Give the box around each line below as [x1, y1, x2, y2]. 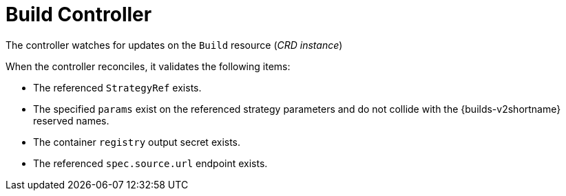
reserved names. [33, 114, 109, 127]
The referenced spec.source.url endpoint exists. [33, 157, 268, 169]
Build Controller [6, 3, 152, 26]
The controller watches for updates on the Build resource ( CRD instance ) [6, 39, 343, 51]
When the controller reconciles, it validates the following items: [6, 60, 291, 72]
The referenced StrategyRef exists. [33, 81, 202, 94]
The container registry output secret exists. [33, 135, 241, 148]
